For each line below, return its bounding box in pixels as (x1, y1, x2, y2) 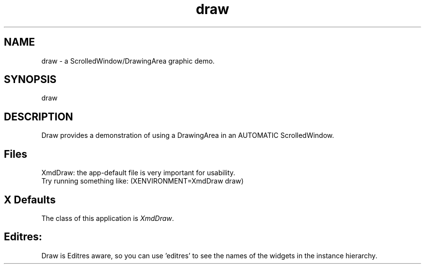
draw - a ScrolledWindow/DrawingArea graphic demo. (41, 56, 215, 65)
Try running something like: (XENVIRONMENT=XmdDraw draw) (41, 177, 244, 185)
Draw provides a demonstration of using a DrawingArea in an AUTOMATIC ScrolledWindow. (41, 131, 334, 140)
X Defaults (4, 193, 56, 206)
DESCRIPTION (4, 110, 73, 123)
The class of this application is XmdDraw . (41, 214, 174, 222)
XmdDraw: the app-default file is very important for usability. (41, 168, 235, 177)
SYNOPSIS (4, 73, 57, 86)
